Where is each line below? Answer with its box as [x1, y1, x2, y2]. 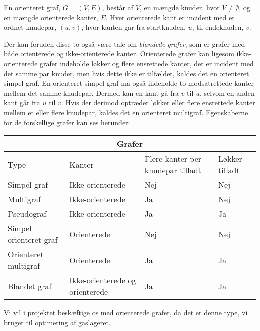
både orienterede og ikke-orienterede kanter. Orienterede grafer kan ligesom [4, 48, 234, 59]
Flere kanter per [144, 153, 202, 165]
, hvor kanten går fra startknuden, [81, 22, 186, 32]
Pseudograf [8, 208, 47, 220]
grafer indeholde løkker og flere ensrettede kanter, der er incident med [40, 58, 254, 68]
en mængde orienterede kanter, [4, 12, 98, 22]
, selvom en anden [200, 87, 255, 98]
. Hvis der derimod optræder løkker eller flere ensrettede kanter [61, 97, 255, 108]
